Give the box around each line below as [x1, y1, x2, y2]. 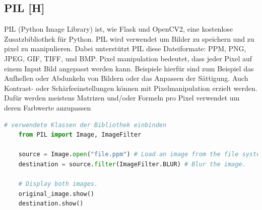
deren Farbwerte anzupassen [4, 102, 91, 113]
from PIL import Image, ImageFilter [18, 131, 142, 139]
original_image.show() [18, 190, 94, 197]
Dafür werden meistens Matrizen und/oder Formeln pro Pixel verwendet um [4, 92, 240, 103]
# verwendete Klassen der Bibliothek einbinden [4, 121, 167, 129]
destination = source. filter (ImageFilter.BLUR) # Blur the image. [18, 160, 246, 168]
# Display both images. [18, 180, 98, 188]
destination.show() [18, 200, 84, 207]
